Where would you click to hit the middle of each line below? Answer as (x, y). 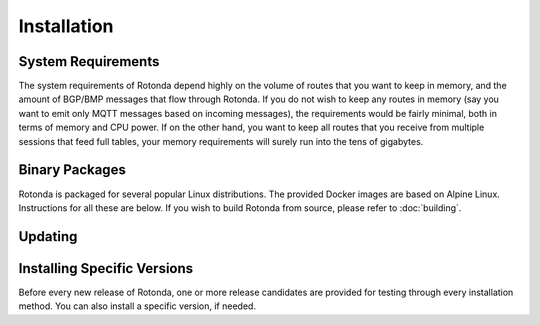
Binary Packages (72, 170)
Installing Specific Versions (106, 268)
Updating (48, 236)
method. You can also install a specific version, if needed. (137, 306)
